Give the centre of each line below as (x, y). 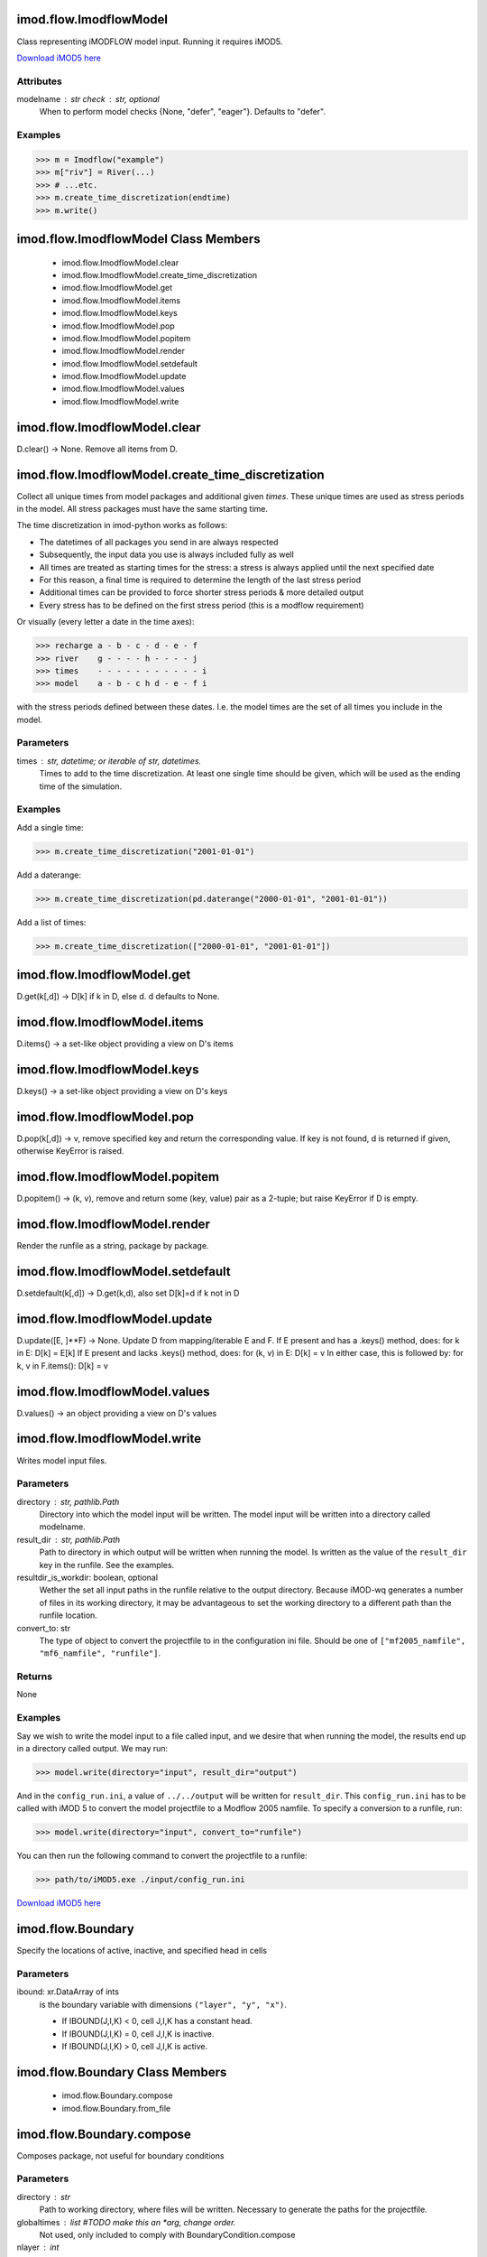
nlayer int (38, 2247)
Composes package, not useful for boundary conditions (120, 2155)
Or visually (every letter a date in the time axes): (106, 622)
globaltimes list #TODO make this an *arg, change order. (126, 2222)
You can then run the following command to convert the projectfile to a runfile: (162, 1856)
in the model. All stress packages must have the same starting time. (142, 509)
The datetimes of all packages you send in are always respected (159, 542)
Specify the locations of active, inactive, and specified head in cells (142, 1951)
